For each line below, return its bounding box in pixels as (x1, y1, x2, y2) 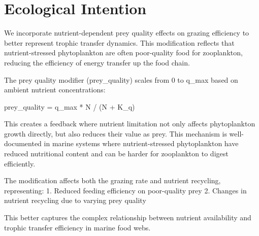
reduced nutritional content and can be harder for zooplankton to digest (4, 148, 229, 159)
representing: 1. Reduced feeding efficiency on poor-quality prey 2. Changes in (4, 185, 247, 195)
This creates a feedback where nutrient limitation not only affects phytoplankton (4, 118, 255, 129)
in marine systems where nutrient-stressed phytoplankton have (44, 138, 239, 149)
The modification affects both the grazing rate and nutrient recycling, (4, 175, 221, 186)
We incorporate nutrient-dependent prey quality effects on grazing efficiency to (4, 27, 249, 38)
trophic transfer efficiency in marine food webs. (4, 222, 151, 232)
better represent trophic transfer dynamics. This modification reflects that (4, 37, 235, 48)
